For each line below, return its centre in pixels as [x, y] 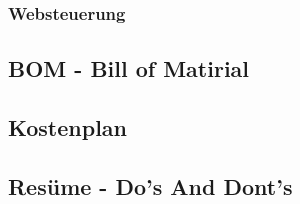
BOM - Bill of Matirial [129, 68]
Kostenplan [68, 127]
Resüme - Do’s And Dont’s [150, 185]
